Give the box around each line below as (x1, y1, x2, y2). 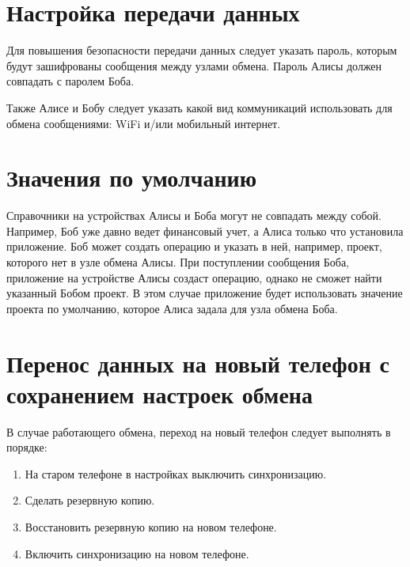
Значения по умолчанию (6, 161, 257, 194)
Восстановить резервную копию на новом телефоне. (25, 519, 277, 535)
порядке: (6, 439, 47, 455)
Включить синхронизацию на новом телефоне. (25, 545, 249, 561)
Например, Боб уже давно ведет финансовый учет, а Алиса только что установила (6, 222, 404, 239)
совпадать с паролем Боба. (6, 73, 135, 89)
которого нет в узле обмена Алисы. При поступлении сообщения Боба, (6, 254, 350, 270)
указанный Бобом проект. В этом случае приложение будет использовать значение (6, 285, 403, 301)
